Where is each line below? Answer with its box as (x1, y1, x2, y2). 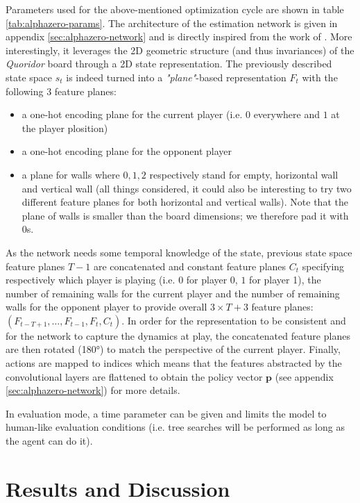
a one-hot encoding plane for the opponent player (22, 144, 232, 158)
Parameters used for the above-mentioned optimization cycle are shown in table (6, 2, 344, 16)
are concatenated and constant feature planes (93, 258, 286, 273)
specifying (302, 258, 345, 273)
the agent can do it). (6, 434, 93, 448)
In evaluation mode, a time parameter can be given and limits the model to (6, 406, 327, 420)
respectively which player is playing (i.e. (6, 272, 175, 287)
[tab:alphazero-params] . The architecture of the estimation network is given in (6, 15, 338, 30)
